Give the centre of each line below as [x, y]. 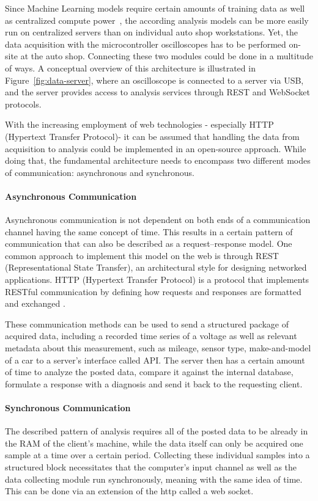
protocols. [23, 104]
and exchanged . [35, 303]
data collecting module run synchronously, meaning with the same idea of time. [154, 479]
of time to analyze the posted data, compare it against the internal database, [149, 372]
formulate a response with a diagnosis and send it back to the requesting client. [154, 383]
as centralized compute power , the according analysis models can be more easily [157, 20]
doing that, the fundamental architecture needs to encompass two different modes [158, 160]
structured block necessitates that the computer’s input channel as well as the [151, 467]
